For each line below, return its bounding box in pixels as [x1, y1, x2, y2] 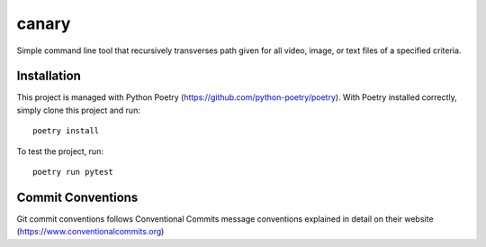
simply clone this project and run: [16, 105, 141, 115]
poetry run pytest [32, 167, 114, 178]
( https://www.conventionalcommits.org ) [16, 226, 165, 237]
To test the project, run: [16, 145, 103, 157]
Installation [16, 69, 81, 84]
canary [16, 14, 71, 33]
